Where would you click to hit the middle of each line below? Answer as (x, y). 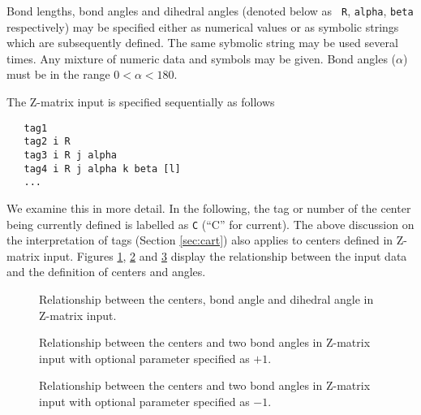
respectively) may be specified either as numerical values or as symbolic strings (203, 26)
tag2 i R (47, 142)
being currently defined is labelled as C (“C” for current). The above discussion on (210, 224)
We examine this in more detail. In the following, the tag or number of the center (209, 207)
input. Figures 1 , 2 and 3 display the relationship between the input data (225, 255)
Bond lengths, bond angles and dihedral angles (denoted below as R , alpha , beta (210, 11)
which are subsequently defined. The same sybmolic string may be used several (202, 43)
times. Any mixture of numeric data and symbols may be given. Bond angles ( (202, 58)
